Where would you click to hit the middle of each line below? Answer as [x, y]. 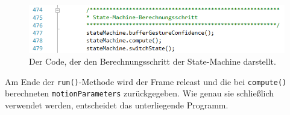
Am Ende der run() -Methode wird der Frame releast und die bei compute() [146, 81]
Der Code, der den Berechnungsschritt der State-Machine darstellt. [153, 61]
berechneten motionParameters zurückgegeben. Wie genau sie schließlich [140, 93]
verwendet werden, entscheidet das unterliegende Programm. [117, 105]
